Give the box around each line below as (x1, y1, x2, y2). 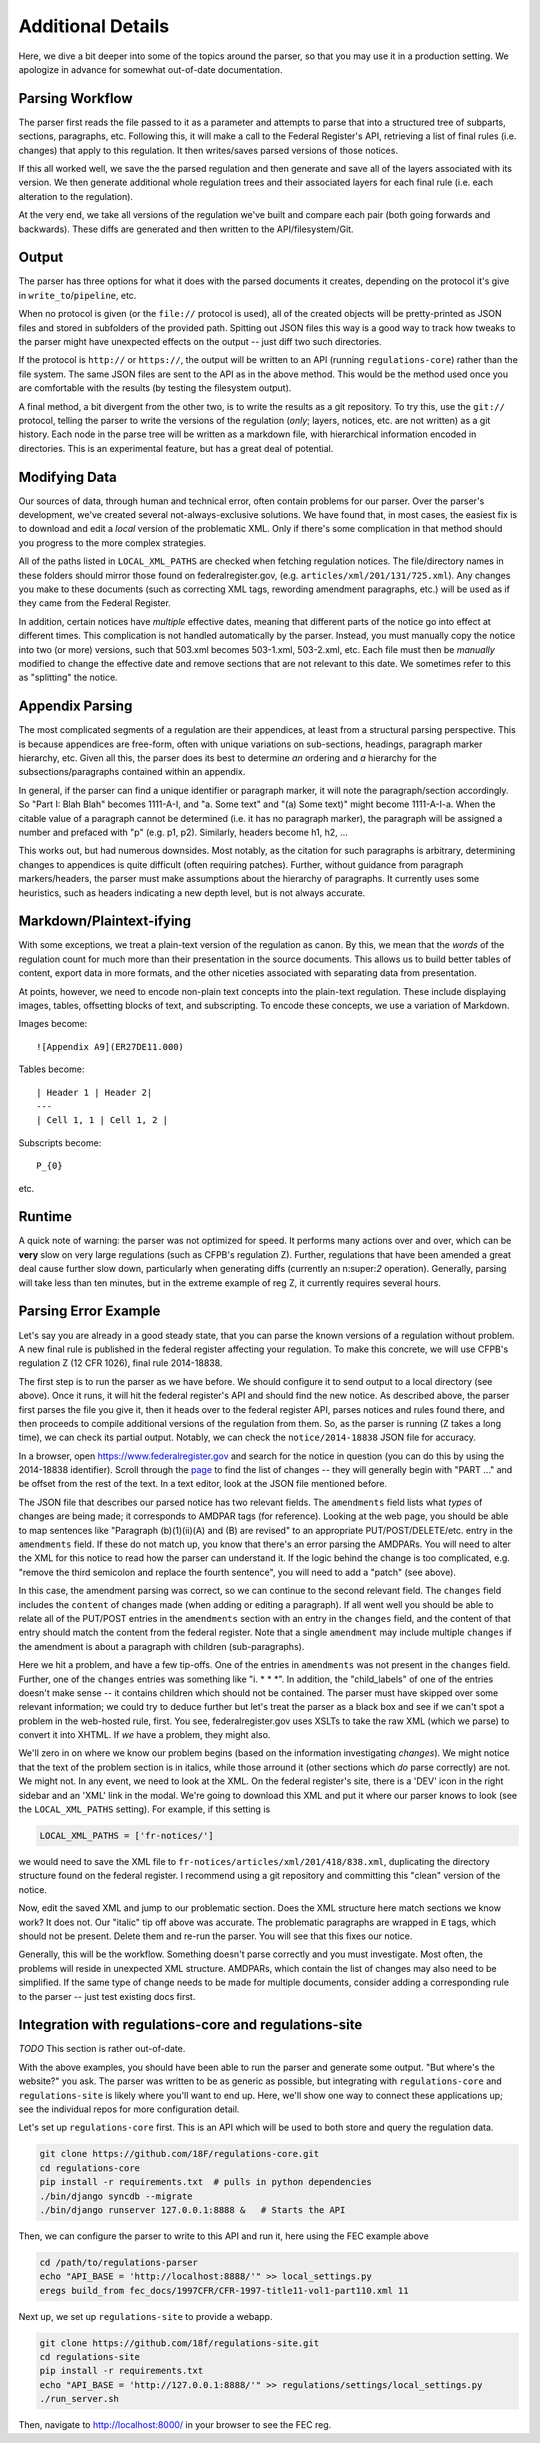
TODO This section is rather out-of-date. (18, 2043, 186, 2055)
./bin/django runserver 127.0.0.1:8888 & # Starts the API (39, 2204, 346, 2215)
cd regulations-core (39, 2162, 140, 2174)
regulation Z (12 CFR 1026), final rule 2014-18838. (18, 1357, 223, 1369)
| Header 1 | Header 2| (36, 1086, 153, 1098)
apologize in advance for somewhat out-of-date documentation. (18, 63, 283, 75)
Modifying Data (18, 468, 117, 485)
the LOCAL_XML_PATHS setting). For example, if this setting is (18, 1803, 271, 1815)
